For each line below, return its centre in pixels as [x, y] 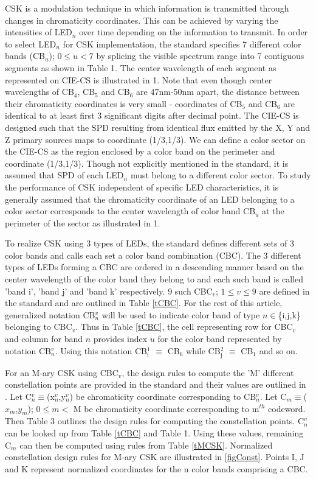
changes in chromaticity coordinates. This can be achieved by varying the [142, 20]
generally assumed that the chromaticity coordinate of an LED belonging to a [150, 199]
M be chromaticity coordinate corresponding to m [166, 408]
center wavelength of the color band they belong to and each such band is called [154, 279]
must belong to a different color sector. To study [221, 175]
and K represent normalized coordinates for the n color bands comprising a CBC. [156, 468]
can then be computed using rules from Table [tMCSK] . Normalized [146, 445]
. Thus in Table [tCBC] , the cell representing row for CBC [184, 327]
